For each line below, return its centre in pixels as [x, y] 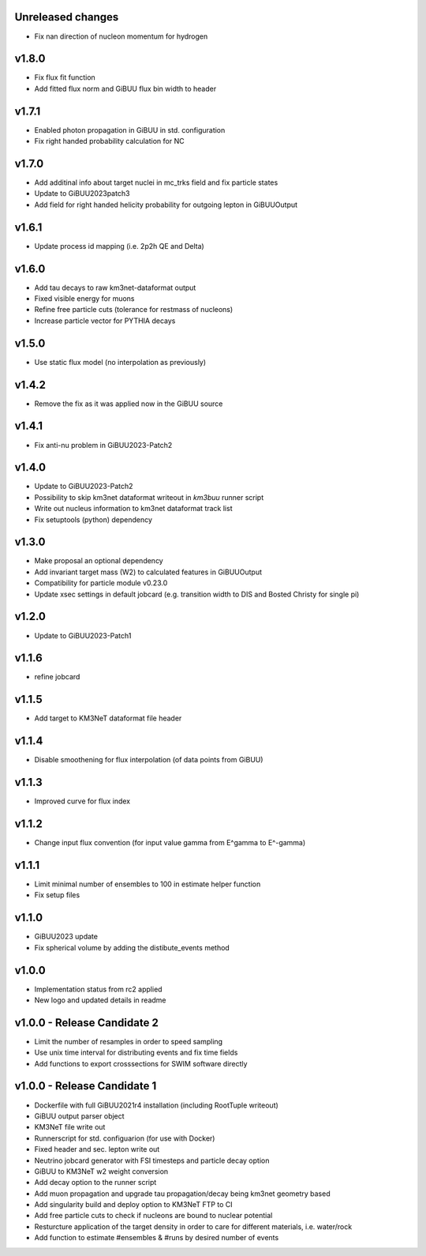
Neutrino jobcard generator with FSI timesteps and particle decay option [152, 1160]
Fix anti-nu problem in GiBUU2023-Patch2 [103, 445]
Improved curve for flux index [82, 801]
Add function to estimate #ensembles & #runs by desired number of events [157, 1238]
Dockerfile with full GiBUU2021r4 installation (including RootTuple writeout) [157, 1105]
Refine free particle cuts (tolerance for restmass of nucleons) [134, 310]
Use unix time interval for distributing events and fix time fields [136, 1053]
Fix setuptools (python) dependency [93, 519]
